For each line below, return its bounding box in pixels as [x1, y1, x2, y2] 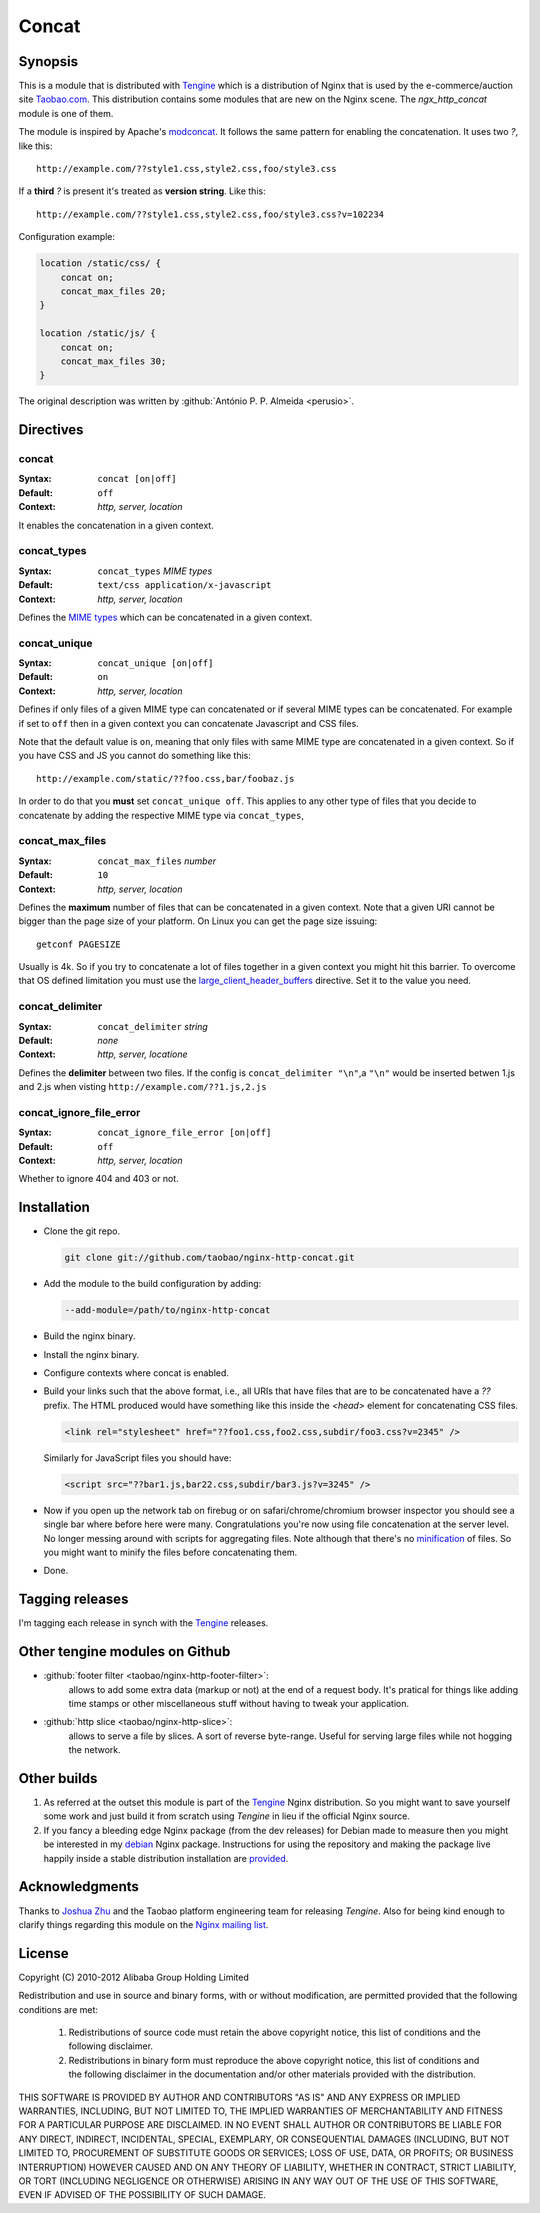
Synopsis [18, 53, 79, 70]
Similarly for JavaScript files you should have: [43, 1451, 232, 1464]
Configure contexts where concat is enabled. [43, 1367, 230, 1379]
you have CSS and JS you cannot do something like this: [18, 750, 252, 762]
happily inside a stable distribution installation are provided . [43, 1852, 289, 1864]
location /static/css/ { [39, 258, 162, 269]
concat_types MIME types [97, 565, 213, 577]
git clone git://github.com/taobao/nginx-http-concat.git [64, 1252, 355, 1264]
